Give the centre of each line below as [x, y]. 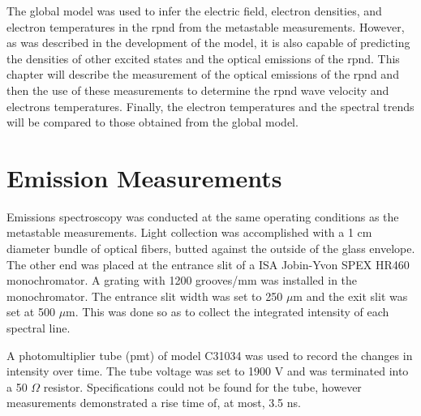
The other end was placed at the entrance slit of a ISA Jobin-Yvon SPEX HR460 [208, 264]
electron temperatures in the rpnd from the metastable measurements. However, [206, 26]
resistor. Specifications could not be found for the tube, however [202, 386]
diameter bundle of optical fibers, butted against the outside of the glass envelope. [211, 249]
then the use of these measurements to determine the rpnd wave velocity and [198, 90]
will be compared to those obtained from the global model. [153, 122]
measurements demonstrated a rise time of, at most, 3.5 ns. [154, 403]
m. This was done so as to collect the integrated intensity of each [228, 312]
